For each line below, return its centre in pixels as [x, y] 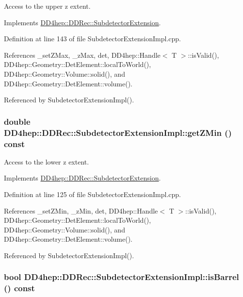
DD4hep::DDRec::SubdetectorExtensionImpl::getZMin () [118, 132]
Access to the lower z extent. [47, 161]
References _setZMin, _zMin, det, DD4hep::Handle [81, 210]
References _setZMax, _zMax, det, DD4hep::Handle [82, 55]
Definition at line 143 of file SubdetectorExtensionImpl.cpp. [92, 39]
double [17, 121]
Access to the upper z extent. [47, 6]
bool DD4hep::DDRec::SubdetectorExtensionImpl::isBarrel [121, 277]
